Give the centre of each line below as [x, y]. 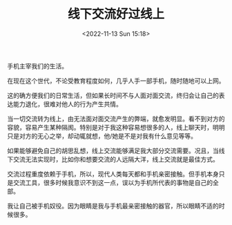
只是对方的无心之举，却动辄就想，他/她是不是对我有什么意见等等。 [102, 136]
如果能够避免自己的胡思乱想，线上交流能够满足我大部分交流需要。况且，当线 [116, 150]
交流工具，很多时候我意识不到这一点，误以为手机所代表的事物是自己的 [113, 182]
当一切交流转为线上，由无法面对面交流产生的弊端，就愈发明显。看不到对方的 [116, 119]
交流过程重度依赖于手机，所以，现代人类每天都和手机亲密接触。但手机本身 [113, 174]
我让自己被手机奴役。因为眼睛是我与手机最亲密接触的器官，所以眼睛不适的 [113, 206]
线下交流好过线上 [116, 14]
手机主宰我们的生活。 [37, 66]
